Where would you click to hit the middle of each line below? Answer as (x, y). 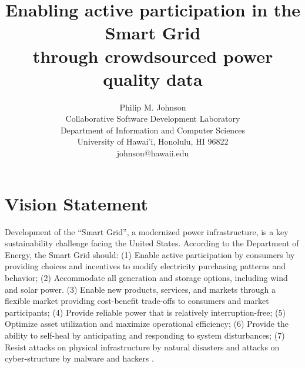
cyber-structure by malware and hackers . (79, 358)
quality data (153, 78)
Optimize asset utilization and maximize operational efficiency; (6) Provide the (147, 324)
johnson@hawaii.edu (153, 153)
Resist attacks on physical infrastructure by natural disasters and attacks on (142, 347)
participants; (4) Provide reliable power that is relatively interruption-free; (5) (145, 312)
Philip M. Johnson (153, 107)
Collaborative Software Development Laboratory (153, 118)
